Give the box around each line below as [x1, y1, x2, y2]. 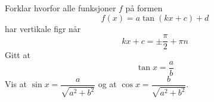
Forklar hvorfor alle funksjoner [5, 2, 116, 14]
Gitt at [5, 49, 30, 61]
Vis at [5, 78, 27, 90]
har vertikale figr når [5, 22, 81, 34]
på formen [125, 2, 163, 14]
